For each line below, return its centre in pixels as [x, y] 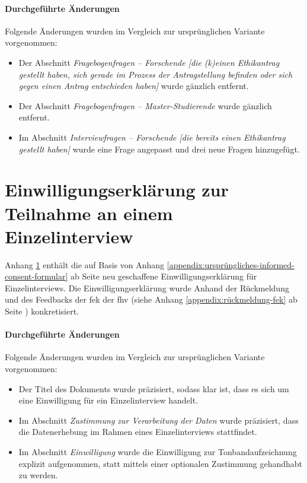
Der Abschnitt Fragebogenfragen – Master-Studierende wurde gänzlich [145, 105]
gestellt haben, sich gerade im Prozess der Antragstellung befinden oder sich [156, 74]
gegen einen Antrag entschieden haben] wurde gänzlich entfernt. [134, 86]
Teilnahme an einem [89, 213]
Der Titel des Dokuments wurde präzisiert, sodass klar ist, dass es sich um [154, 388]
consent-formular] [36, 276]
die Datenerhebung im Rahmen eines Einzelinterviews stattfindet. [138, 432]
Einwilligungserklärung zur [117, 190]
